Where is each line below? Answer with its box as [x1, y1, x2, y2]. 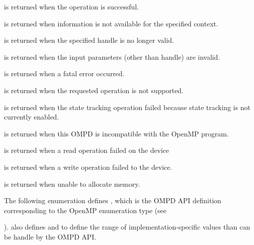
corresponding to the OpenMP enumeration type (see [4, 205, 167, 215]
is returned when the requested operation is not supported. [4, 85, 184, 95]
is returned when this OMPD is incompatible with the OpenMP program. [4, 128, 229, 138]
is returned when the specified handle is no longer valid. [4, 35, 174, 45]
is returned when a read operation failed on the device [4, 145, 169, 155]
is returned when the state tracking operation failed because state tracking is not [4, 102, 251, 112]
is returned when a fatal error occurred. [4, 68, 125, 79]
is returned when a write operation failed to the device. [4, 161, 172, 172]
